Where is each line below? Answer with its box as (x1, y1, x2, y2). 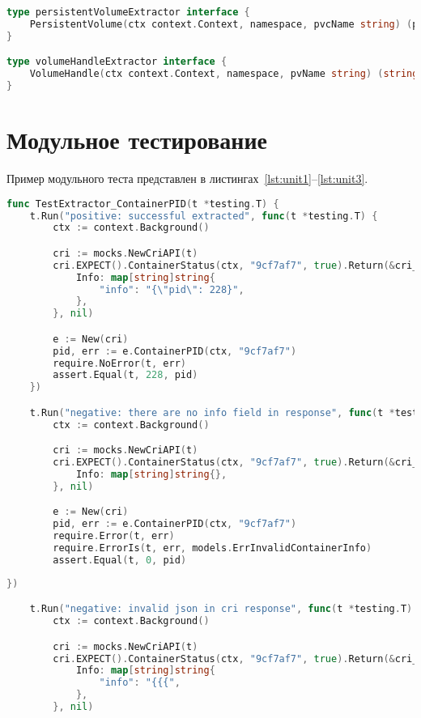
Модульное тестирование (6, 123, 268, 156)
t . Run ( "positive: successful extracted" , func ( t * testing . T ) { (29, 210, 378, 222)
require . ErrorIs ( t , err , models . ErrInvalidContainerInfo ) (53, 542, 372, 554)
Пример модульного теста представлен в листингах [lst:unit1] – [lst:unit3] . (6, 170, 368, 187)
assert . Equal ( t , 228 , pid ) (53, 369, 198, 381)
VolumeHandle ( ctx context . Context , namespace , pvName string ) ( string (29, 68, 419, 80)
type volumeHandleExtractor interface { (6, 56, 228, 68)
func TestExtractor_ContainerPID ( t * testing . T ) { (6, 198, 279, 210)
